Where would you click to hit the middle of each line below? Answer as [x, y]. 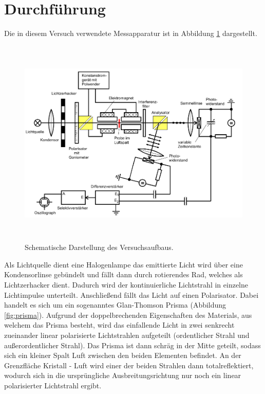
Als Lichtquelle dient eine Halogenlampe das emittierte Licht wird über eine [124, 264]
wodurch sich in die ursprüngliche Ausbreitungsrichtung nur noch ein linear [123, 375]
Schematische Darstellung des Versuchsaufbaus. [99, 247]
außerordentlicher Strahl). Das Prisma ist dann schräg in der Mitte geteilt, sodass [132, 345]
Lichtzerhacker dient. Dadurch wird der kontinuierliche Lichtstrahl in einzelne [126, 285]
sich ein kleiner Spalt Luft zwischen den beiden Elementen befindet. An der [123, 355]
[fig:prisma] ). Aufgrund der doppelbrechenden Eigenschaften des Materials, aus [128, 315]
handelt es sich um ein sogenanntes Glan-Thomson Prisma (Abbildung [115, 305]
